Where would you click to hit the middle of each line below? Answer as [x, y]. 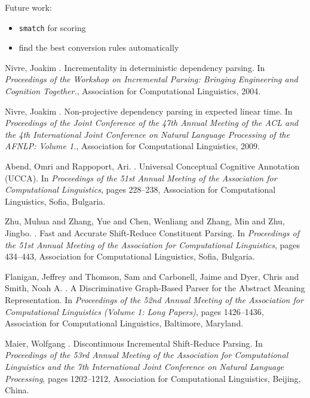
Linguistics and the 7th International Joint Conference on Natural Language [145, 366]
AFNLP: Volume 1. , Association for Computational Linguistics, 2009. [132, 146]
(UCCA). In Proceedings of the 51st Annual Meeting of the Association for [141, 178]
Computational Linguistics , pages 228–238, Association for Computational [140, 189]
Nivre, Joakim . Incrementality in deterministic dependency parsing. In [135, 67]
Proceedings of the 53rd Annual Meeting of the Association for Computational [147, 355]
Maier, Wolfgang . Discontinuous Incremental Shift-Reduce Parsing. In [134, 343]
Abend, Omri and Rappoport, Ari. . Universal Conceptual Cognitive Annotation [152, 166]
